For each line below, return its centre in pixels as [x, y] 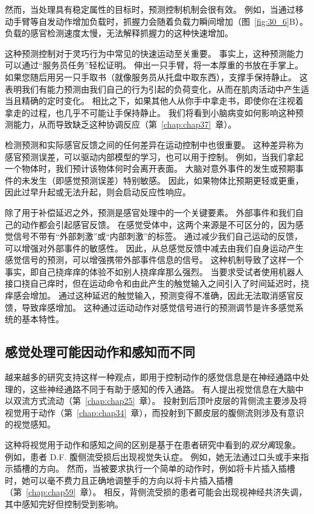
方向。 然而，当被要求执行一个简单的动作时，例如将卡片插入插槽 [167, 468]
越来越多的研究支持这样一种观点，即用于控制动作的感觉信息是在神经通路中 [153, 377]
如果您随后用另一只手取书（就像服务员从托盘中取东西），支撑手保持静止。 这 [156, 76]
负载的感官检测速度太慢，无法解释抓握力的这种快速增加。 [119, 33]
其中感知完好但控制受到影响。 [64, 503]
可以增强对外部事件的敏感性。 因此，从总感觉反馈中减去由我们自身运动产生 [154, 248]
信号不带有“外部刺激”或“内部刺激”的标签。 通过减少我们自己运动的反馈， [158, 236]
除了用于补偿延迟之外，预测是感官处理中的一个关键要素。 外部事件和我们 [150, 212]
